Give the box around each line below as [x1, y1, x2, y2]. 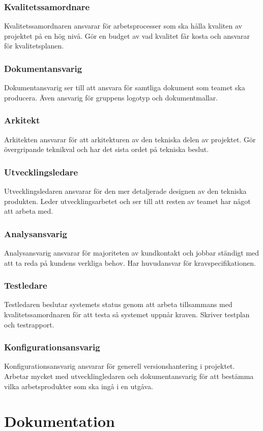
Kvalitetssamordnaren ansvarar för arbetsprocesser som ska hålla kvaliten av [4, 20, 242, 31]
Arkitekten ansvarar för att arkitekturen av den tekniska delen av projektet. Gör [4, 134, 256, 144]
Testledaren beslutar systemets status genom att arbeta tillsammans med [4, 299, 232, 310]
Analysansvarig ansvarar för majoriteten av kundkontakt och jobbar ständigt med [4, 247, 259, 258]
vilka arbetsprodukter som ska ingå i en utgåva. [4, 381, 153, 391]
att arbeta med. [4, 206, 53, 216]
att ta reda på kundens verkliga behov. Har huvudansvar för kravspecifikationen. [4, 257, 256, 268]
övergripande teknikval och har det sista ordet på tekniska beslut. [4, 144, 209, 155]
